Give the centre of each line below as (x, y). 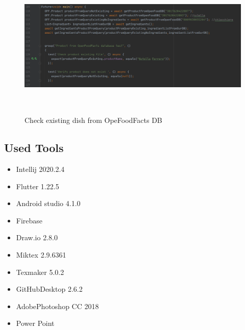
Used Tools (34, 148)
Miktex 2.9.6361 (41, 254)
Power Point (35, 323)
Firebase (29, 220)
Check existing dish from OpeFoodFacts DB (93, 120)
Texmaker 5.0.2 (40, 272)
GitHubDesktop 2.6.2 (49, 289)
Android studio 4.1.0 (48, 203)
